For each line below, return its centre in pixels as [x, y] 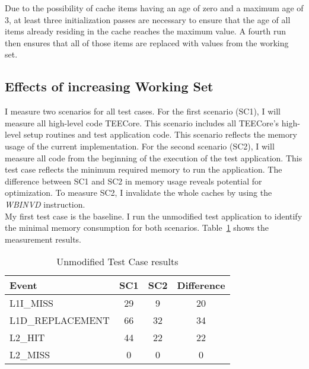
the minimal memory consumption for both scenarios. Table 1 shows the [137, 228]
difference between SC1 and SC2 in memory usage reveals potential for [133, 181]
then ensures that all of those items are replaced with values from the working [147, 42]
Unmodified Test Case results [117, 262]
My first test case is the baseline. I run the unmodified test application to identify [154, 216]
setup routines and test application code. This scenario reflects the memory [160, 134]
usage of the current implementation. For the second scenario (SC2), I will [140, 146]
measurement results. [43, 239]
